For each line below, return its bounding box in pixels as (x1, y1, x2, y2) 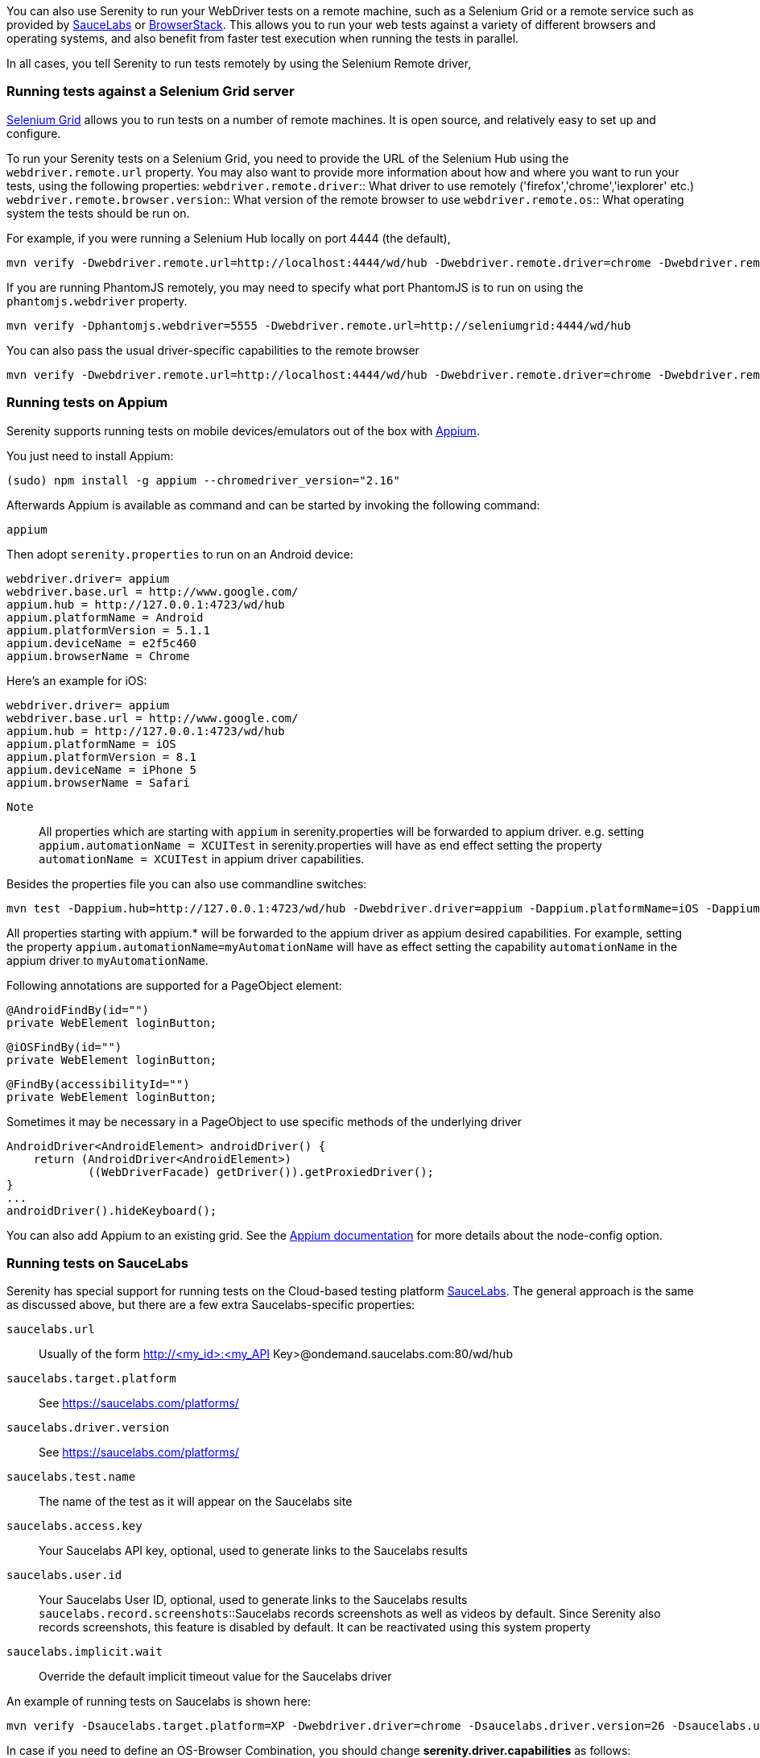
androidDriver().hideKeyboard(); (6, 1203, 217, 1217)
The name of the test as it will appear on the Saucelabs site (39, 1494, 353, 1509)
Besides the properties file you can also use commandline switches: (6, 876, 367, 891)
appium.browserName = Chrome (6, 649, 190, 663)
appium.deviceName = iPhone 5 (6, 763, 197, 776)
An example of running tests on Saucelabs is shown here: (6, 1694, 312, 1709)
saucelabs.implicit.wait (6, 1645, 163, 1659)
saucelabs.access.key (6, 1519, 142, 1533)
